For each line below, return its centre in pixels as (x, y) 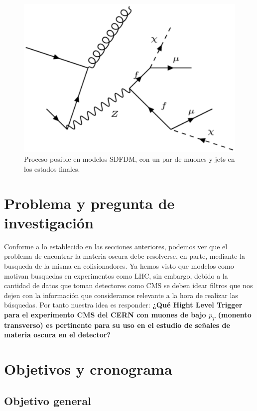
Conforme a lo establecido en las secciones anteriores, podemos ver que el (116, 246)
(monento (235, 314)
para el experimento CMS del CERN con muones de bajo (105, 314)
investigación (49, 222)
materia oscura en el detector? (58, 335)
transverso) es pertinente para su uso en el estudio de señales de (117, 325)
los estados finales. (52, 168)
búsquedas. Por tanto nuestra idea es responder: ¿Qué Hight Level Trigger (123, 305)
